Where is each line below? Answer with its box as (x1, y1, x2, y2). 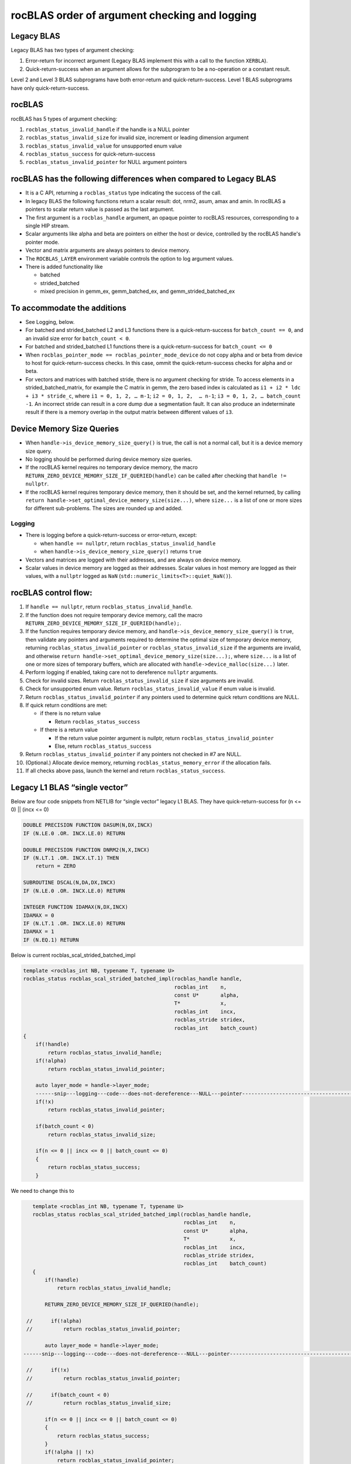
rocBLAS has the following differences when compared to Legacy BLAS (11, 174, 277, 184)
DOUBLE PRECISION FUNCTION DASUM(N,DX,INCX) (23, 822, 153, 829)
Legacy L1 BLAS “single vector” (11, 782, 128, 792)
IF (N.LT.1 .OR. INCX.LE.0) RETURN (23, 920, 125, 927)
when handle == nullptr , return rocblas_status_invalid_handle (40, 539, 216, 547)
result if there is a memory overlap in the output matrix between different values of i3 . (25, 409, 233, 416)
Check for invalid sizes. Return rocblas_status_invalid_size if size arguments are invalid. (25, 677, 254, 684)
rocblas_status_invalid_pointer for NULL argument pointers (25, 159, 187, 166)
